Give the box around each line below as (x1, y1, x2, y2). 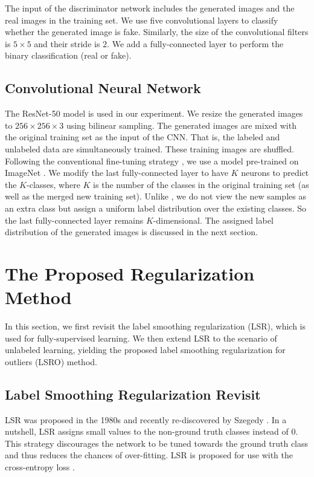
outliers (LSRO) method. (5, 355, 97, 368)
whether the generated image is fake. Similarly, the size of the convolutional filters (5, 25, 309, 38)
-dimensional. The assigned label (153, 213, 274, 226)
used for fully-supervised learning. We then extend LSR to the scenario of (5, 331, 277, 344)
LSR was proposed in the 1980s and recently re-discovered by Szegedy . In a (5, 413, 287, 426)
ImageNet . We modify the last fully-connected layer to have (5, 166, 228, 179)
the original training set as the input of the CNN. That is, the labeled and (5, 131, 280, 143)
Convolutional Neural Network (5, 79, 201, 97)
